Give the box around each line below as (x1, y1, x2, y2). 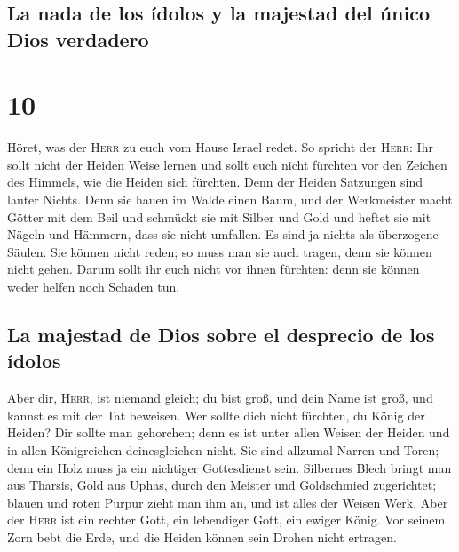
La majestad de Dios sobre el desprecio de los (7, 321, 435, 348)
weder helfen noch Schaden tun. (7, 277, 180, 296)
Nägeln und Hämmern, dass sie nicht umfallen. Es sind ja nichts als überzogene (7, 225, 439, 244)
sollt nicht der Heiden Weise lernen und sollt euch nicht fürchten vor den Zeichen (7, 155, 447, 173)
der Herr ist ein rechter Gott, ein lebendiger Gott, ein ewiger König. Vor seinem (7, 510, 446, 529)
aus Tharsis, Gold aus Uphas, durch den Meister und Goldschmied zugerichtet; (7, 476, 437, 494)
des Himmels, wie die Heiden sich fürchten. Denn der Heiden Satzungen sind (7, 172, 423, 191)
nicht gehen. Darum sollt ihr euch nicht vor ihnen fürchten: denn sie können (7, 260, 420, 278)
